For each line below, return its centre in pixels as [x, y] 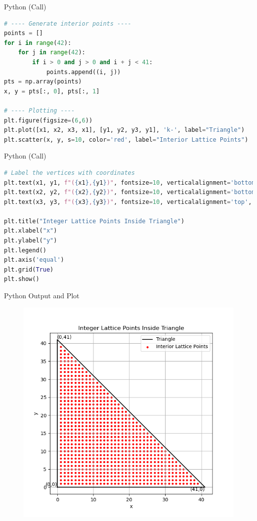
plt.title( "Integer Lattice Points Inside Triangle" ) [94, 221]
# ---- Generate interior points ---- [68, 23]
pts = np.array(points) [43, 82]
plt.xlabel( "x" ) [31, 231]
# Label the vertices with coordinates [69, 173]
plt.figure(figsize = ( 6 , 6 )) [48, 120]
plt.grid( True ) [29, 269]
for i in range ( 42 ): [38, 43]
